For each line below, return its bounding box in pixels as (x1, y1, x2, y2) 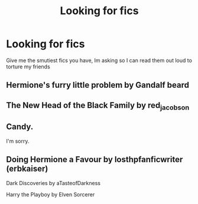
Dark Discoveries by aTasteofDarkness (6, 179, 100, 186)
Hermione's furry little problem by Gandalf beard (6, 80, 189, 90)
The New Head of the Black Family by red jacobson (6, 100, 190, 111)
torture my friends (6, 63, 50, 70)
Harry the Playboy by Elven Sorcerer (6, 190, 95, 198)
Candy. (6, 122, 34, 132)
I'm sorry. (6, 137, 30, 144)
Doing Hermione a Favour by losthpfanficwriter (6, 154, 183, 164)
